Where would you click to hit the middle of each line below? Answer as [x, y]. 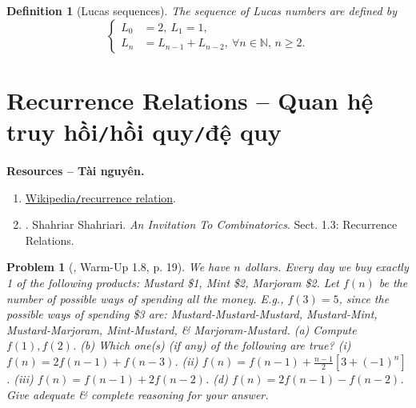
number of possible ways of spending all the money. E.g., [145, 298]
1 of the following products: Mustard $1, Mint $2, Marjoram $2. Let [173, 283]
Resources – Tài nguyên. [76, 171]
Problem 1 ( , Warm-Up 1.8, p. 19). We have [118, 267]
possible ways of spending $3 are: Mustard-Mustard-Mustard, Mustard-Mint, [192, 314]
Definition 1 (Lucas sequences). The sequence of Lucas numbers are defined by [202, 10]
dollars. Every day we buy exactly [326, 267]
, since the [364, 298]
